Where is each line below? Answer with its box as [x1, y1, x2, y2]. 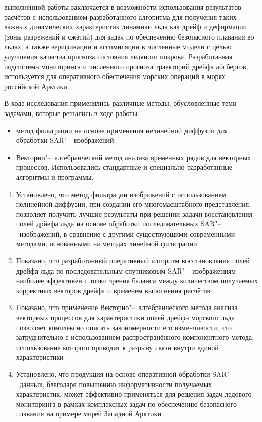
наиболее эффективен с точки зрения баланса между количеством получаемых [16, 275, 258, 286]
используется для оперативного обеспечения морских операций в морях [4, 71, 226, 82]
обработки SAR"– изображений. [16, 135, 116, 145]
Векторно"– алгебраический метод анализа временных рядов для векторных [16, 151, 251, 162]
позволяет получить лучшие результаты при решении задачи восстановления [16, 208, 252, 219]
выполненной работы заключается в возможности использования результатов [4, 2, 241, 12]
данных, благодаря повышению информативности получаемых [19, 378, 212, 389]
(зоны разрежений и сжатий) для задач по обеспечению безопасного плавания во [4, 31, 254, 42]
